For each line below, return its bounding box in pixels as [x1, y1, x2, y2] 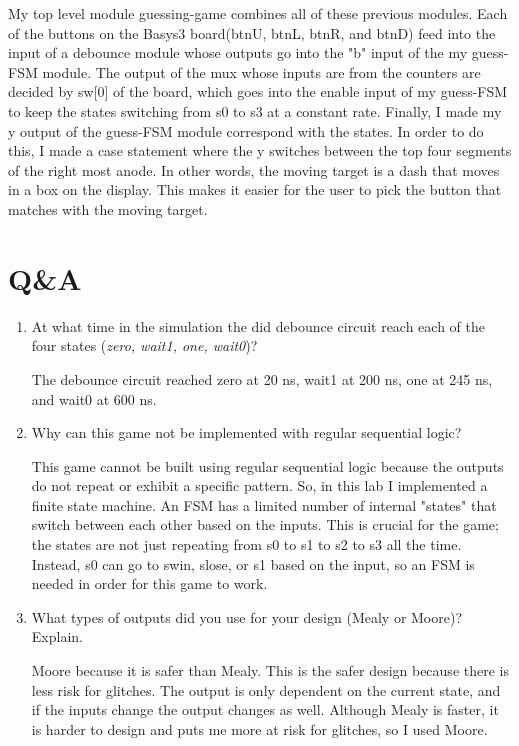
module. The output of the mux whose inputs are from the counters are [42, 61, 481, 82]
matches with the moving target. [8, 198, 208, 219]
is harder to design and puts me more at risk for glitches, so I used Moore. [31, 718, 488, 739]
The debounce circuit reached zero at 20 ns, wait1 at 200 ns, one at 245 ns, [31, 368, 493, 389]
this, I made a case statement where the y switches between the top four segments [8, 140, 512, 161]
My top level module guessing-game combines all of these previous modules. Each [8, 3, 508, 23]
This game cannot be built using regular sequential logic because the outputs [31, 455, 504, 476]
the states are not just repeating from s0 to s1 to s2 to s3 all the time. [31, 534, 462, 555]
